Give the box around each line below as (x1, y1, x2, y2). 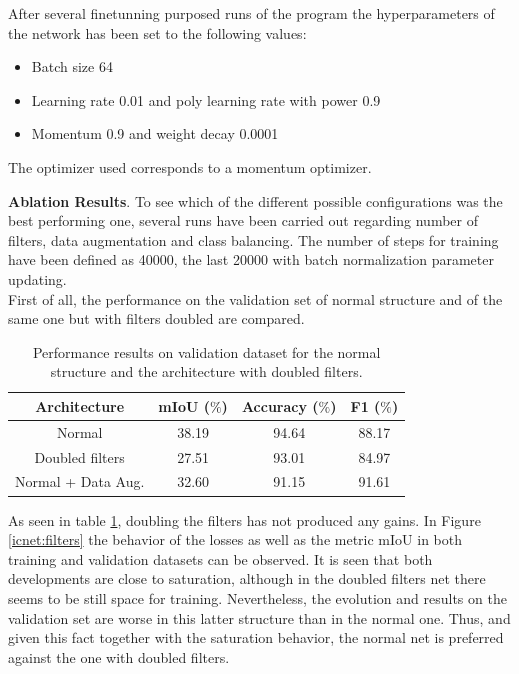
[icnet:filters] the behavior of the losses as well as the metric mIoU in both (8, 529, 462, 550)
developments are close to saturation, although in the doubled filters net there (8, 568, 486, 589)
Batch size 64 (31, 56, 113, 77)
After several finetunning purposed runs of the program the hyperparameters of (8, 3, 495, 23)
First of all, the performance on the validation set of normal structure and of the (8, 288, 503, 309)
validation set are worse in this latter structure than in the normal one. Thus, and (8, 607, 511, 628)
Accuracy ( (241, 395, 319, 416)
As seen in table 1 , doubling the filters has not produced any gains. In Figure (8, 509, 481, 530)
